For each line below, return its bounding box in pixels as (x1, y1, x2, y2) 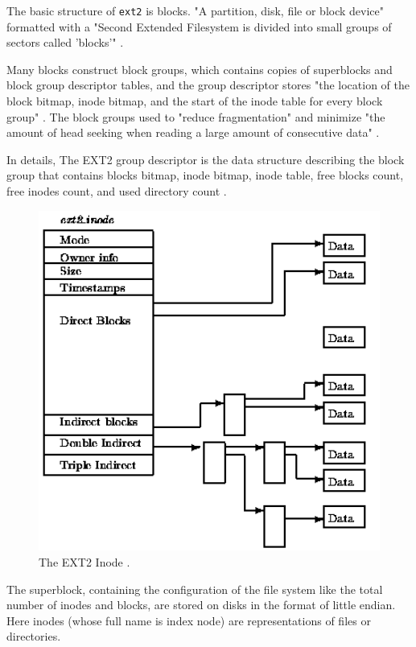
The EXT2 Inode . (39, 554, 130, 571)
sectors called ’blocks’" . (6, 34, 124, 51)
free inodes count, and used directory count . (6, 183, 227, 199)
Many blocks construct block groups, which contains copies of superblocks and (6, 60, 393, 77)
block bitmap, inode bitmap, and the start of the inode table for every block (6, 93, 383, 109)
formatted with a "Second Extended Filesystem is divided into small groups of (6, 18, 392, 35)
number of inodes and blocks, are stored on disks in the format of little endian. (6, 596, 396, 613)
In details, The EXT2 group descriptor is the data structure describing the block (6, 150, 405, 167)
